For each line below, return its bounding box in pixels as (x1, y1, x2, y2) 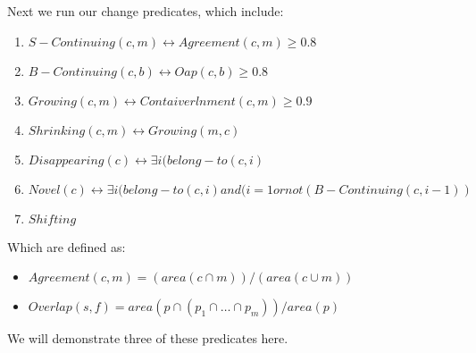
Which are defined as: (7, 237, 126, 256)
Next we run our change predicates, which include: (7, 2, 284, 20)
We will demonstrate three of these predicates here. (7, 329, 288, 348)
